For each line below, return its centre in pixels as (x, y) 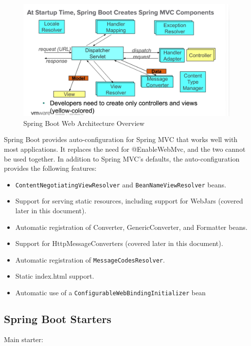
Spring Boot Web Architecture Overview (84, 123)
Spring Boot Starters (58, 319)
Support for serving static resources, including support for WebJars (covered (129, 201)
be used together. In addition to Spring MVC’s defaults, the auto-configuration (122, 158)
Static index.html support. (55, 276)
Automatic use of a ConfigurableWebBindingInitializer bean (110, 293)
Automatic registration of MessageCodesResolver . (90, 259)
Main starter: (24, 339)
